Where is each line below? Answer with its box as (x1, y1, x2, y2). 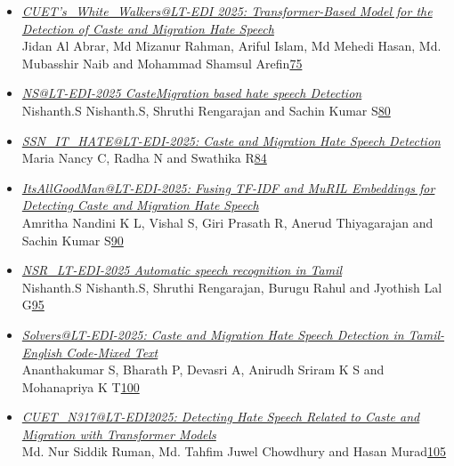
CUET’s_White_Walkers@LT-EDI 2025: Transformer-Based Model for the (21, 2, 433, 20)
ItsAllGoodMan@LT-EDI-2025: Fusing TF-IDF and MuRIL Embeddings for (21, 178, 435, 197)
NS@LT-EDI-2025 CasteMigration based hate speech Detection (21, 84, 362, 102)
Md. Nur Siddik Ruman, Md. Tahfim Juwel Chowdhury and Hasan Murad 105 (21, 442, 447, 461)
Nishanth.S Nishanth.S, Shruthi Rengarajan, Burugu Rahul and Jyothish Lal (21, 277, 442, 296)
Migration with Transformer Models (21, 424, 216, 443)
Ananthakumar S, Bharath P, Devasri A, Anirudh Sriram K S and (21, 360, 385, 379)
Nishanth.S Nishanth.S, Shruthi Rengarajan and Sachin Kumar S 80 (21, 100, 391, 119)
